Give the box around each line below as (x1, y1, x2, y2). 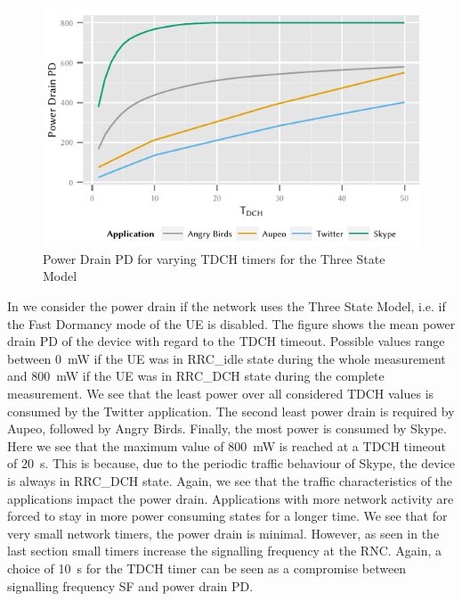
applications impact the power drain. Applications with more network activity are (7, 489, 454, 507)
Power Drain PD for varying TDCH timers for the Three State (43, 249, 385, 268)
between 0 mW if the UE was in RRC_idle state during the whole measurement (7, 349, 446, 367)
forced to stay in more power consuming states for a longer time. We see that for (7, 506, 448, 525)
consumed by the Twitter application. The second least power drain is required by (7, 401, 455, 420)
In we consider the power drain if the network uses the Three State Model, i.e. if (7, 297, 446, 316)
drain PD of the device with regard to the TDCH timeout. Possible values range (7, 332, 445, 350)
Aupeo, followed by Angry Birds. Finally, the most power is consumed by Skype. (7, 419, 447, 438)
